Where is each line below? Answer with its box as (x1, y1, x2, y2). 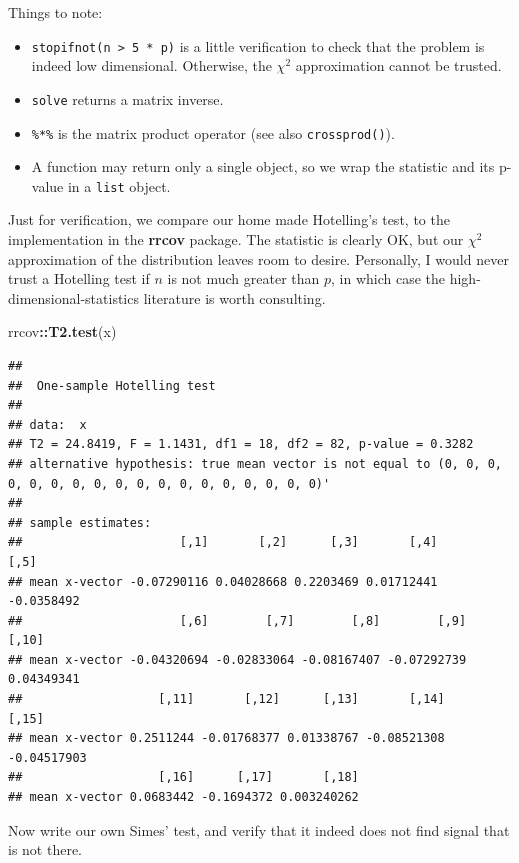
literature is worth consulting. (143, 287, 326, 308)
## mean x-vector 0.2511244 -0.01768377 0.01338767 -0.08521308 (8, 731, 445, 746)
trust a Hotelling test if (8, 268, 150, 289)
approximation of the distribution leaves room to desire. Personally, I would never (8, 248, 509, 269)
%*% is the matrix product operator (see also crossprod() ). (31, 122, 395, 143)
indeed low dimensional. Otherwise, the (31, 55, 272, 76)
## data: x (8, 417, 87, 432)
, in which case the (331, 268, 446, 289)
